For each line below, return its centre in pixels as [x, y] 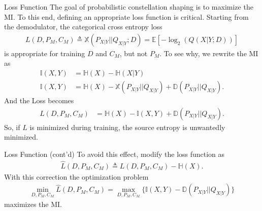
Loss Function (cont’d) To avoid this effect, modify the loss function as [114, 154]
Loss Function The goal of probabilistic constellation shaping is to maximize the [129, 7]
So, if [12, 127]
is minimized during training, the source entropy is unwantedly [127, 127]
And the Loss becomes [39, 100]
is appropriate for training [45, 53]
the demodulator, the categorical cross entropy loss [83, 27]
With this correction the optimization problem [76, 176]
